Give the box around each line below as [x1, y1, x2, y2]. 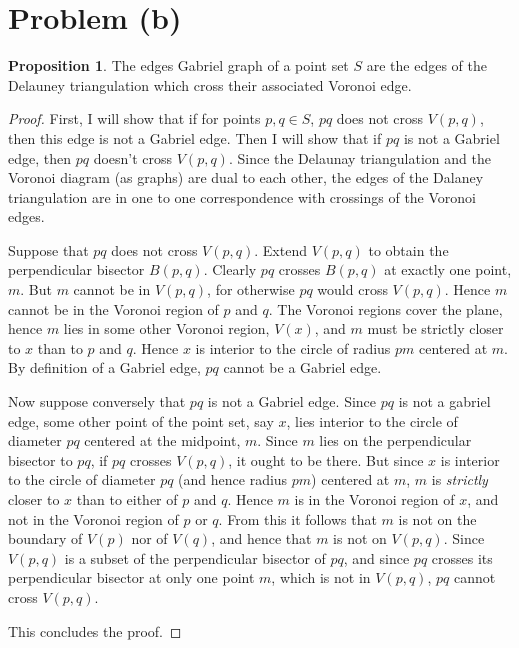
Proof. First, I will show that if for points [8, 108, 261, 129]
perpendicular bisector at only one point [8, 567, 255, 588]
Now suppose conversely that [8, 391, 186, 412]
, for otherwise [207, 279, 295, 300]
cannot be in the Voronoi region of [8, 298, 219, 319]
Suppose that [8, 239, 89, 260]
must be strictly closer [367, 318, 504, 339]
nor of [131, 528, 168, 549]
